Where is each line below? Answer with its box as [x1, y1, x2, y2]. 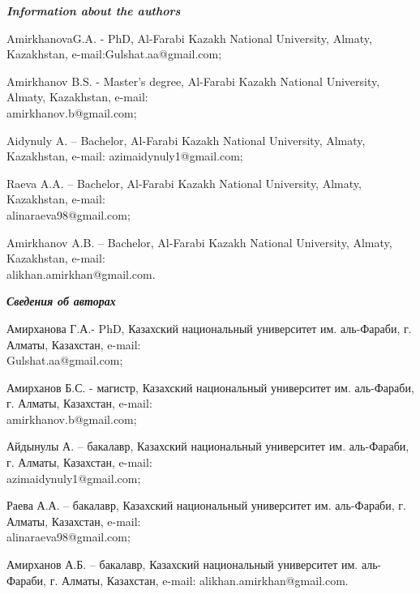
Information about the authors [6, 2, 181, 19]
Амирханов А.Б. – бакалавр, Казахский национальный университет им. [6, 556, 358, 573]
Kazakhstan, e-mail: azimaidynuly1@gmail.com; [6, 147, 243, 165]
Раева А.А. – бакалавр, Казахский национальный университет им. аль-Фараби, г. [6, 497, 406, 514]
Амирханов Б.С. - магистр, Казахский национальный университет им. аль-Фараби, [6, 378, 414, 395]
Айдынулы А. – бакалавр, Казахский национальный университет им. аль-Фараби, [6, 438, 409, 455]
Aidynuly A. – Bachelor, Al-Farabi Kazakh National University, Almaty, [6, 131, 366, 148]
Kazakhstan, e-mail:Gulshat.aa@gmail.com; [6, 45, 222, 62]
